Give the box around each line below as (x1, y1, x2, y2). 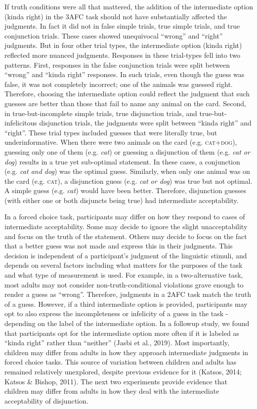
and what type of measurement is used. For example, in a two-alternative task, (4, 270, 243, 280)
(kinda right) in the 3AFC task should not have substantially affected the (4, 11, 227, 21)
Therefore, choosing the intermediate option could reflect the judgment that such (4, 88, 250, 99)
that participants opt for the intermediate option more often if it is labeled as (4, 327, 239, 338)
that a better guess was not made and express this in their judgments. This (4, 241, 233, 251)
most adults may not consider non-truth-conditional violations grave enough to (4, 279, 244, 289)
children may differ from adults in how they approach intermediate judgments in (4, 347, 249, 357)
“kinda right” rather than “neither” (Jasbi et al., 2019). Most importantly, (4, 337, 230, 348)
